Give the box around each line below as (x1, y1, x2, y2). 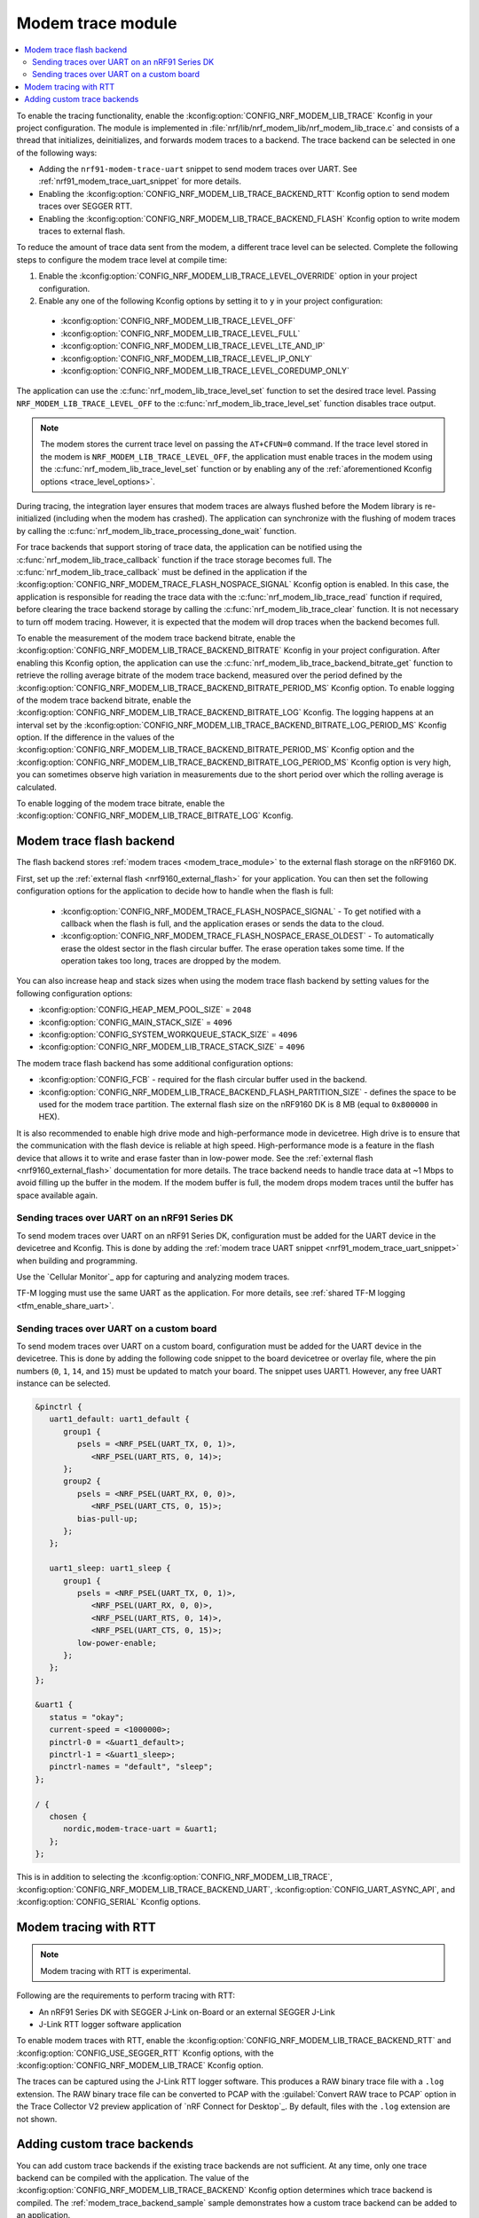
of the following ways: (16, 147, 98, 158)
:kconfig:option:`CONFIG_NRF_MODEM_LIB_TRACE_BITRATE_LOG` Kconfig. (16, 810, 294, 821)
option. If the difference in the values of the (16, 732, 175, 743)
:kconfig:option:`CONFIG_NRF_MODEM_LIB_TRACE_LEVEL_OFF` (60, 316, 296, 326)
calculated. (16, 782, 58, 792)
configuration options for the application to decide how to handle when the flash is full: (16, 885, 334, 896)
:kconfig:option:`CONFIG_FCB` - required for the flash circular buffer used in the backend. (38, 1074, 367, 1085)
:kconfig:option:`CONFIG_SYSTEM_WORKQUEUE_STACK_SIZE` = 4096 (38, 1029, 298, 1040)
